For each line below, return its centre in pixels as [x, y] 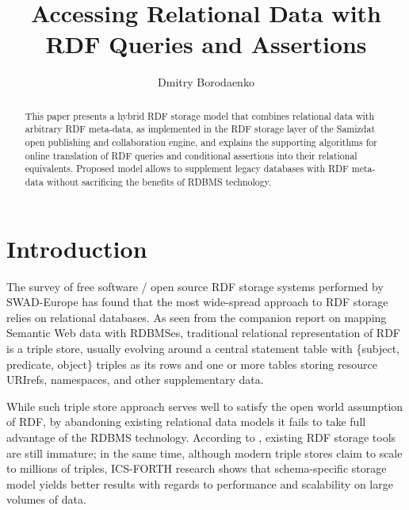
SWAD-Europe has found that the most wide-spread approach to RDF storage [197, 302]
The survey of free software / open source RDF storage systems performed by [195, 286]
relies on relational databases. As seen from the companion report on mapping [197, 317]
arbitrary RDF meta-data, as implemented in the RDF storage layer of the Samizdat [200, 129]
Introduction [77, 248]
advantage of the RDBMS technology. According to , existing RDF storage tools [201, 437]
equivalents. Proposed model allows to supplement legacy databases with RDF [187, 169]
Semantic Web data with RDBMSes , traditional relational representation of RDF [203, 333]
